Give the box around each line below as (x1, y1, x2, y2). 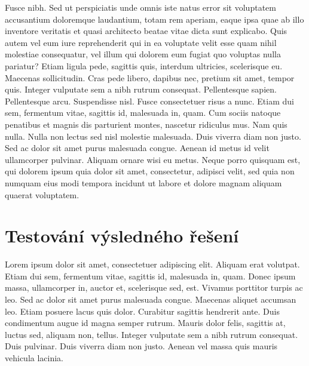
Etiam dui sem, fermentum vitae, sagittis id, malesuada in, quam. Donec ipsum (5, 269, 296, 282)
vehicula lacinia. (5, 351, 64, 364)
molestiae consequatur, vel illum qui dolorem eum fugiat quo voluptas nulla (5, 48, 281, 60)
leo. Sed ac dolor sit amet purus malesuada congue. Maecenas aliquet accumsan (5, 293, 296, 305)
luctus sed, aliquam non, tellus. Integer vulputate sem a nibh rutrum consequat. (5, 328, 298, 340)
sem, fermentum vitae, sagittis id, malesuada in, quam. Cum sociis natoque (5, 106, 281, 119)
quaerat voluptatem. (5, 188, 79, 201)
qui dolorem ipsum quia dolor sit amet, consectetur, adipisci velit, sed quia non (5, 165, 295, 177)
